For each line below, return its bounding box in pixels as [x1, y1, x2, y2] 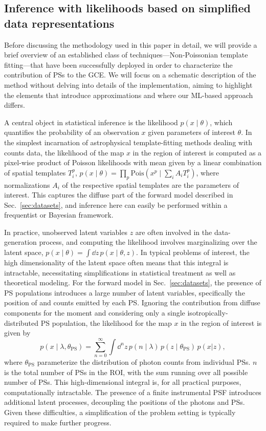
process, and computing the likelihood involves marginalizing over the [39, 237, 257, 247]
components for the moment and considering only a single [4, 307, 185, 318]
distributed [4, 317, 39, 328]
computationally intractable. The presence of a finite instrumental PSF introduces [4, 386, 261, 397]
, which [210, 116, 233, 127]
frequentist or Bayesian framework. [4, 209, 114, 220]
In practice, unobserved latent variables [4, 226, 127, 237]
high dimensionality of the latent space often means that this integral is [4, 257, 229, 268]
